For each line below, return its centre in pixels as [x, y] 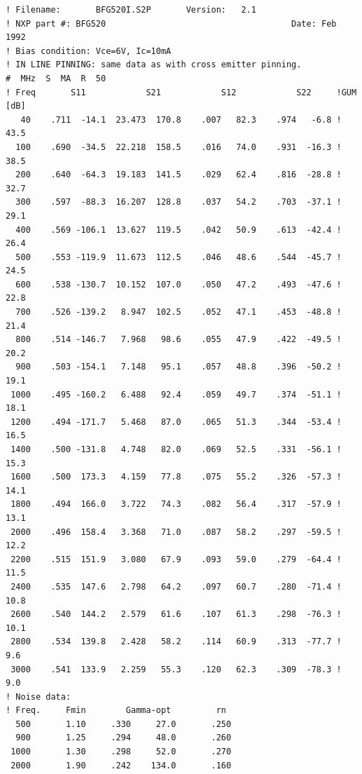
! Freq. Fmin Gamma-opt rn [116, 711]
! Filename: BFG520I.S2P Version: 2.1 [131, 10]
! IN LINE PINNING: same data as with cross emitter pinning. [154, 65]
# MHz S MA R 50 [56, 78]
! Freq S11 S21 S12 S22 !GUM [181, 92]
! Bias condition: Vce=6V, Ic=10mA [89, 51]
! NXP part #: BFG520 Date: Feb [171, 23]
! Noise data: [39, 697]
